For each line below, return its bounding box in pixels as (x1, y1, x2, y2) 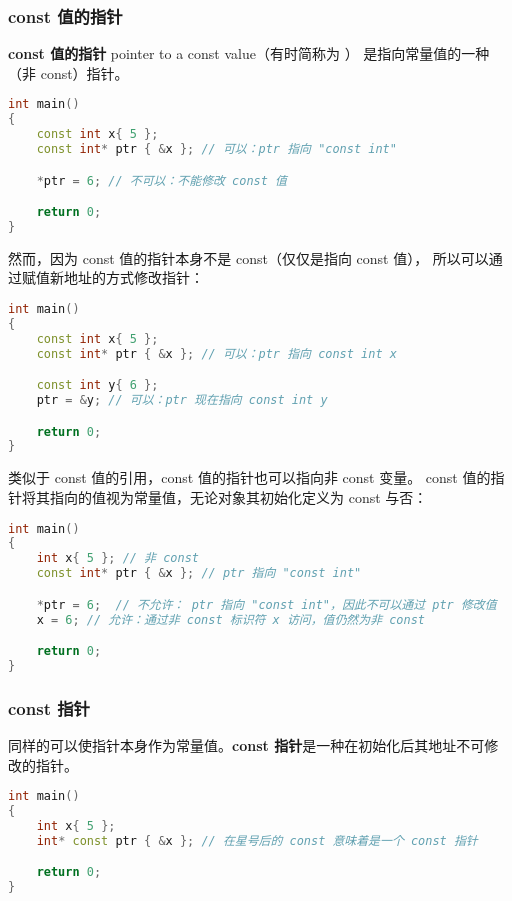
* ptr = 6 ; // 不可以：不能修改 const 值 (36, 173, 287, 188)
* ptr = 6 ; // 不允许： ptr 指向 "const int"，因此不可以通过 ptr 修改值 (36, 597, 497, 612)
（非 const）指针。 (8, 62, 129, 83)
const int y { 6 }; (36, 378, 159, 393)
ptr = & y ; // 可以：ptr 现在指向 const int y (36, 393, 328, 408)
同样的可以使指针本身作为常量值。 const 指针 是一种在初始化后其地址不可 (8, 735, 485, 756)
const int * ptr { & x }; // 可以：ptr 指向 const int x (36, 346, 397, 361)
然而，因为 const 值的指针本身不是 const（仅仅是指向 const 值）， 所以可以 (8, 247, 489, 268)
